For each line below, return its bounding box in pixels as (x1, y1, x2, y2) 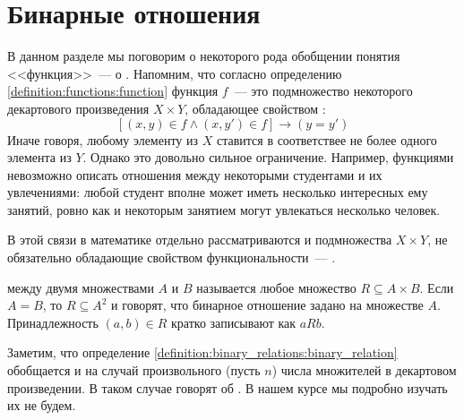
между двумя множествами (7, 278, 154, 296)
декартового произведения (7, 99, 150, 117)
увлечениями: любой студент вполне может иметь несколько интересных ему (7, 183, 428, 201)
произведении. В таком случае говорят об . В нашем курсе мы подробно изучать (7, 378, 448, 397)
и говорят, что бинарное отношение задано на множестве (111, 296, 424, 314)
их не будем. (7, 396, 76, 415)
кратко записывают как (171, 313, 296, 331)
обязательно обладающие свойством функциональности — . (7, 248, 336, 267)
